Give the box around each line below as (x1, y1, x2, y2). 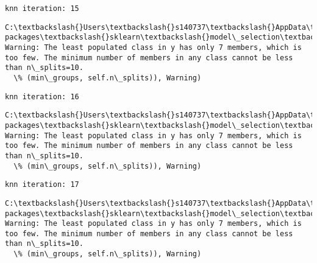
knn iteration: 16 (5, 92, 79, 101)
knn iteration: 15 (5, 4, 79, 13)
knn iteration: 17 (5, 180, 79, 189)
